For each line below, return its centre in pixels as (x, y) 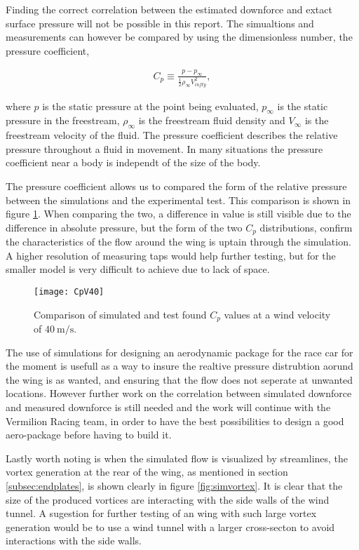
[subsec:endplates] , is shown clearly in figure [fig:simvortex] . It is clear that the (174, 485)
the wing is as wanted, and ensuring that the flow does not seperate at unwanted (179, 379)
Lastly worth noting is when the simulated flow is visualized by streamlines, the (177, 458)
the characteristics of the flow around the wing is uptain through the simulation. (178, 242)
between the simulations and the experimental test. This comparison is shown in (178, 200)
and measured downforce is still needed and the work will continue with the (168, 407)
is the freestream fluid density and (212, 120)
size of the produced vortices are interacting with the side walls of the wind (168, 499)
